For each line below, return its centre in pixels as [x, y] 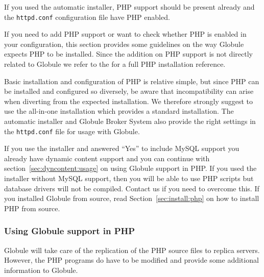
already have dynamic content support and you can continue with [107, 158]
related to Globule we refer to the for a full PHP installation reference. [115, 64]
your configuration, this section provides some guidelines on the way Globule [124, 44]
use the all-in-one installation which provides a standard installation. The [119, 111]
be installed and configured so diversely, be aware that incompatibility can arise [129, 91]
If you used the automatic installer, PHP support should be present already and [129, 7]
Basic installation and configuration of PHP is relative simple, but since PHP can [132, 81]
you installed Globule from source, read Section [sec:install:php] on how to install [132, 198]
